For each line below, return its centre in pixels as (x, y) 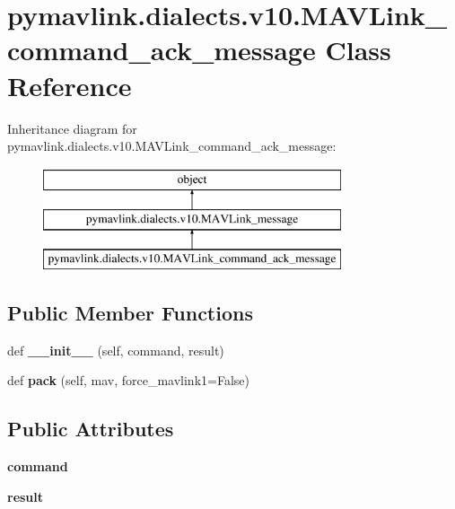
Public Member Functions (130, 313)
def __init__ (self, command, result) (116, 350)
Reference (70, 85)
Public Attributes (91, 429)
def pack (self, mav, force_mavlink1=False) (128, 380)
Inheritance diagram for (72, 128)
